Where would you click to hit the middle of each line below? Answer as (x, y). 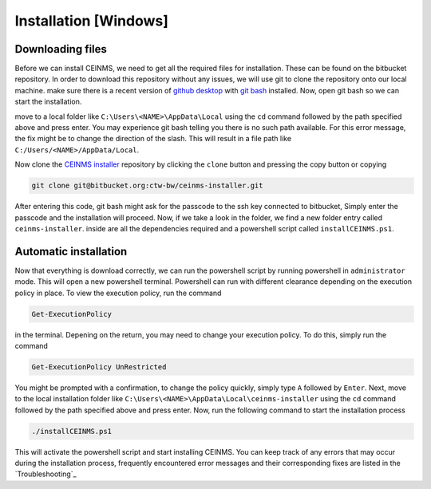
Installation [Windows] (92, 21)
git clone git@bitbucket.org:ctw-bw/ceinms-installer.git (147, 186)
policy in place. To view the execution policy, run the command (118, 293)
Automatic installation (71, 251)
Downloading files (61, 49)
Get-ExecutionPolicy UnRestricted (99, 367)
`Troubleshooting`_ (45, 474)
